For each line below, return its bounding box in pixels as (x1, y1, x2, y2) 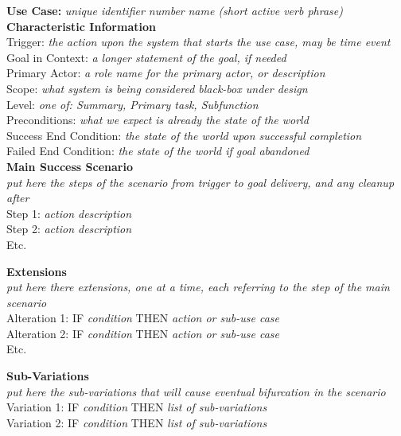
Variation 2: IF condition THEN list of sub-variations (6, 414, 267, 430)
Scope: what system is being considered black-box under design (6, 80, 308, 96)
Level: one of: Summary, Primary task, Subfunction (6, 95, 259, 112)
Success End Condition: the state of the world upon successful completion (6, 127, 362, 143)
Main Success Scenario (6, 158, 133, 174)
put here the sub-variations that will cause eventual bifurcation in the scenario (6, 383, 386, 399)
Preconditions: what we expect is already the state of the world (6, 111, 309, 128)
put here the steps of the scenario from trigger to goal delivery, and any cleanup (6, 173, 395, 190)
